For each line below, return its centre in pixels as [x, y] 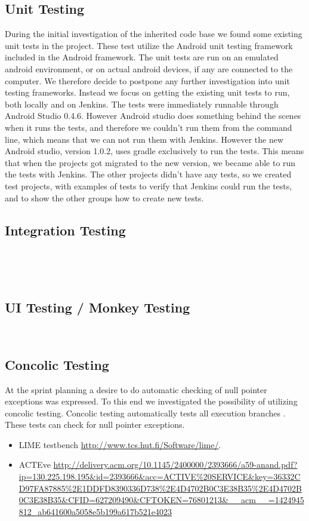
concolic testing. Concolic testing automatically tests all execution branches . [145, 413]
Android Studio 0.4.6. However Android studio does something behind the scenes [153, 116]
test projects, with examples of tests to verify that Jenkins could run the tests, [149, 186]
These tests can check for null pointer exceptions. [95, 425]
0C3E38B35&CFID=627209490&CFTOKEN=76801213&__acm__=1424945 [161, 500]
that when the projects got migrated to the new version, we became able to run [150, 162]
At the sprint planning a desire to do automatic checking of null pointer [136, 389]
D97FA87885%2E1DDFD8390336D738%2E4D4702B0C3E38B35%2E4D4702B [160, 488]
